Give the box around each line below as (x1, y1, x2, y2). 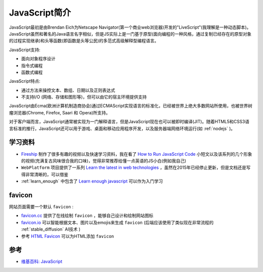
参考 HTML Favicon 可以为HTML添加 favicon (21, 233, 114, 239)
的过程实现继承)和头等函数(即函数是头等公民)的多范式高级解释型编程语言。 (9, 38, 159, 44)
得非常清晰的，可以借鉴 (21, 171, 68, 177)
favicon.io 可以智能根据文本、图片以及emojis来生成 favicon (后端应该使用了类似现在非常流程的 (21, 219, 214, 225)
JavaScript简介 (9, 7, 71, 18)
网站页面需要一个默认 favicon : (9, 204, 74, 209)
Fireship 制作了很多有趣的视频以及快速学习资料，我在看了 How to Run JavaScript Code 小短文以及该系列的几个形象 (21, 151, 253, 157)
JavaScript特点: (9, 78, 41, 84)
